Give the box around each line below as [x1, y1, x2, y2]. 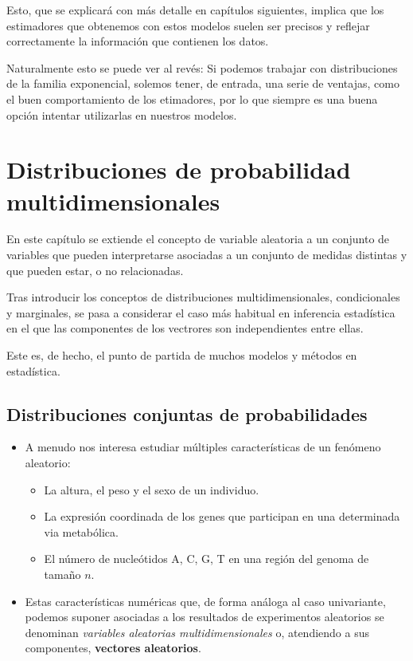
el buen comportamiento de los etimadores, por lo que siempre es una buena [6, 90, 378, 107]
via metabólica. [44, 523, 119, 540]
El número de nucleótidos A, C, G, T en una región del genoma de [44, 550, 369, 567]
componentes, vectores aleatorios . [25, 639, 201, 656]
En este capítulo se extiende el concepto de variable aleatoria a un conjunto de [6, 230, 390, 247]
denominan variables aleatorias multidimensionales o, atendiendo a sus [25, 624, 369, 640]
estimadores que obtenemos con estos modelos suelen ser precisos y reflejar [6, 17, 370, 33]
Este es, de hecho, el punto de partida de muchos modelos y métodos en [6, 347, 357, 364]
